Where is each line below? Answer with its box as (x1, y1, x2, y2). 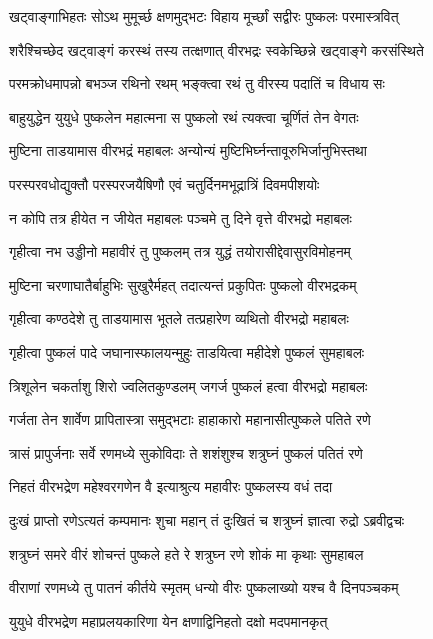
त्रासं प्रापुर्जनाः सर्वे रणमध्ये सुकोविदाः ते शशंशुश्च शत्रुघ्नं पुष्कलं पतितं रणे (9, 442, 363, 463)
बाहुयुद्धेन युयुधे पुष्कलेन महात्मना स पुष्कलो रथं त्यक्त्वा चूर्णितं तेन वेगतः (9, 106, 359, 127)
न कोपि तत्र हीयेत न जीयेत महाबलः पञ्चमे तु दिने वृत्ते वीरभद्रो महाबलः (9, 207, 352, 228)
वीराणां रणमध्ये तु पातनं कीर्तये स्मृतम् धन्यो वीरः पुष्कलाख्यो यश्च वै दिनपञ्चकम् (9, 577, 399, 598)
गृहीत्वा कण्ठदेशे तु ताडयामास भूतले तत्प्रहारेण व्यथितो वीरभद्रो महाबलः (9, 308, 349, 329)
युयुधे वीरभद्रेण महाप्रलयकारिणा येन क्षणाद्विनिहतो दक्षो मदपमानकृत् (9, 610, 328, 631)
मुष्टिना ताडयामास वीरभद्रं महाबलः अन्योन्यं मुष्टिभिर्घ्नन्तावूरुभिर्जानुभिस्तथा (9, 140, 367, 161)
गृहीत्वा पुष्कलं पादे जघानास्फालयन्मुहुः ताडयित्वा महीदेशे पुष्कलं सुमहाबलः (9, 341, 365, 362)
